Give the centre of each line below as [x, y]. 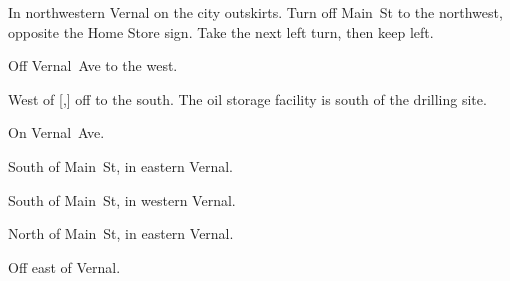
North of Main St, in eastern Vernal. [121, 233]
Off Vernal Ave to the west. [93, 65]
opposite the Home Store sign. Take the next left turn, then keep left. [221, 31]
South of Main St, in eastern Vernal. [120, 165]
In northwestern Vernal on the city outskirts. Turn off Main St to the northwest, [255, 12]
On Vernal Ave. [56, 132]
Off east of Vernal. [64, 266]
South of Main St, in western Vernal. [122, 199]
